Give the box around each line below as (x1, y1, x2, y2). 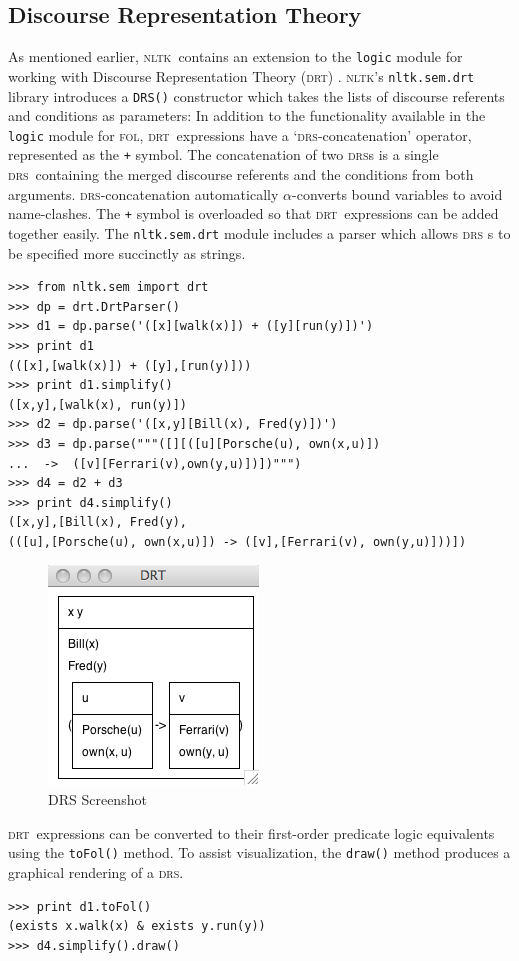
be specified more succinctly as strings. (8, 242, 246, 263)
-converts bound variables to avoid (292, 183, 503, 204)
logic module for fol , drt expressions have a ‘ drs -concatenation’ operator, (8, 124, 472, 145)
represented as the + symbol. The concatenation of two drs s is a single (8, 144, 439, 165)
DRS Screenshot (48, 789, 147, 810)
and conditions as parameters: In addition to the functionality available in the (8, 105, 486, 126)
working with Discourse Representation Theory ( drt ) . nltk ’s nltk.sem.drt (8, 65, 475, 86)
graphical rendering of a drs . (8, 861, 184, 882)
